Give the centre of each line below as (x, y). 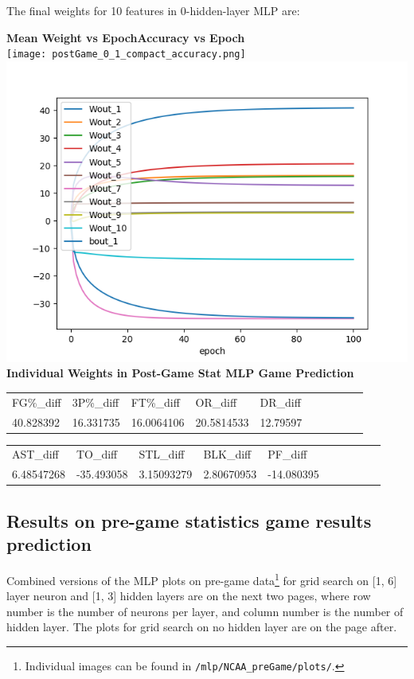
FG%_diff (37, 402)
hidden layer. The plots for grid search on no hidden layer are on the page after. (202, 627)
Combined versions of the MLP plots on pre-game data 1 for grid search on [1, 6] (202, 579)
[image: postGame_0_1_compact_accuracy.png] (126, 55)
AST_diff (35, 454)
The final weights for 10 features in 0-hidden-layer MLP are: (153, 10)
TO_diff (97, 454)
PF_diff (287, 454)
